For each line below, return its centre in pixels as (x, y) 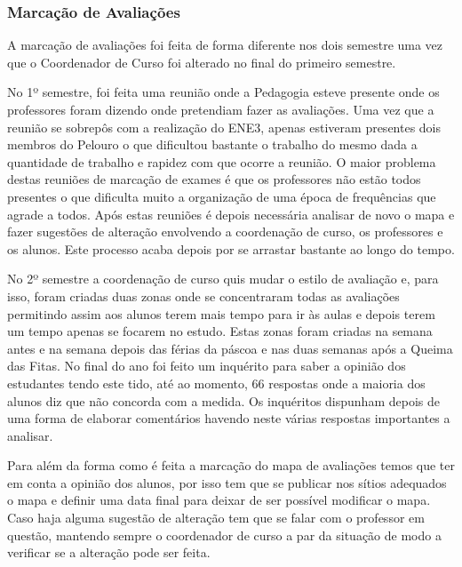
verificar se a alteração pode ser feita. (109, 552)
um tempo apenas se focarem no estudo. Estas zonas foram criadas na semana (220, 331)
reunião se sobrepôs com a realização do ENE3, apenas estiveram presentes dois (224, 127)
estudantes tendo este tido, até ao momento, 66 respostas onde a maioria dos (216, 383)
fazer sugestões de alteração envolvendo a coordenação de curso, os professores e (225, 232)
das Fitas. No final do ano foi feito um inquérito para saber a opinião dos (207, 366)
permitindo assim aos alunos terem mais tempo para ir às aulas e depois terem (221, 313)
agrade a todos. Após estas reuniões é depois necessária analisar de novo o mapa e (231, 214)
